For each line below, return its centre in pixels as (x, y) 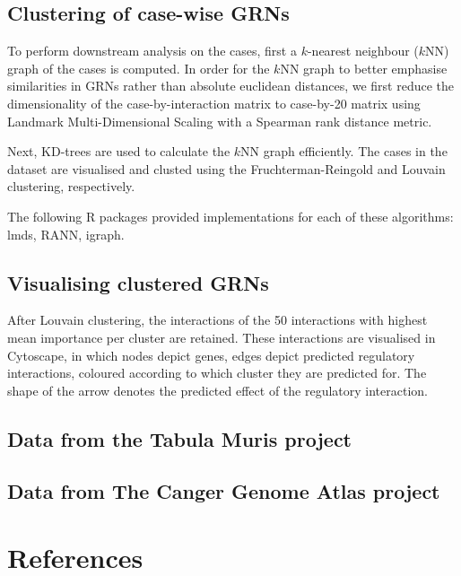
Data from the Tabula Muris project (180, 438)
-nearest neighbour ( (363, 51)
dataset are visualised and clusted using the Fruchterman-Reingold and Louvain (226, 168)
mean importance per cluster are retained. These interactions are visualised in (222, 337)
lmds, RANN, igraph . (66, 234)
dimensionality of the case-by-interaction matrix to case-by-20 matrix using (214, 103)
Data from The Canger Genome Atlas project (224, 491)
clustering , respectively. (71, 186)
